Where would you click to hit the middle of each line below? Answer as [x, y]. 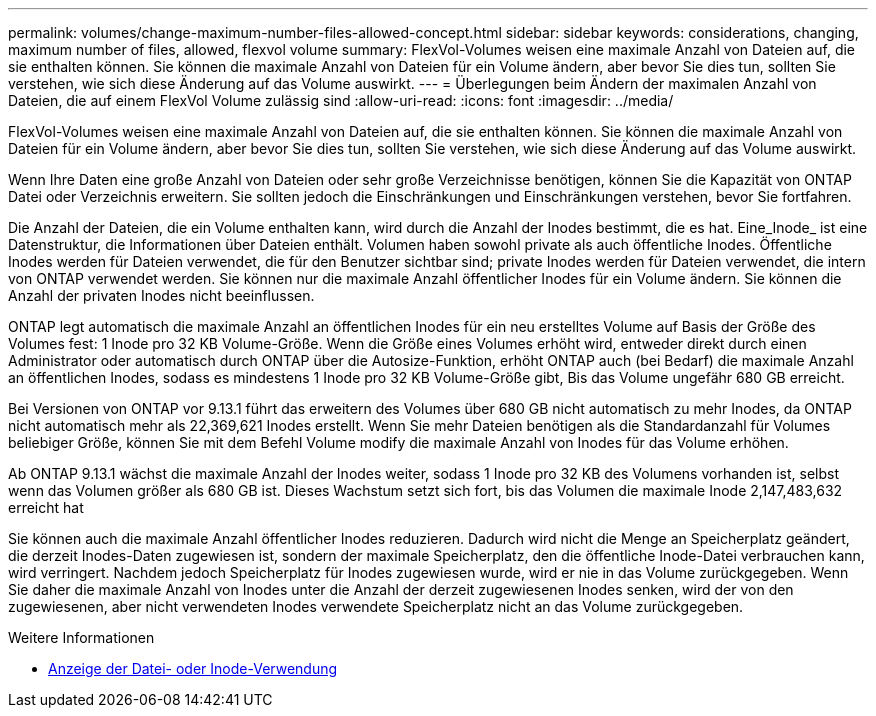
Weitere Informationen [81, 637]
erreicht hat [46, 507]
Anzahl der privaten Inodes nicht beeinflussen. [161, 295]
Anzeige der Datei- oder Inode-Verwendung [193, 668]
